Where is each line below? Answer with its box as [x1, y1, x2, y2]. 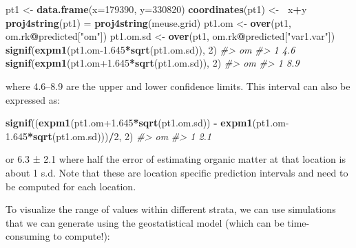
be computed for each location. [6, 179, 136, 193]
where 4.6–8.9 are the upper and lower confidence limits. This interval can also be [6, 78, 350, 93]
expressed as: [6, 92, 61, 106]
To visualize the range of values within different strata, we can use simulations [6, 202, 336, 216]
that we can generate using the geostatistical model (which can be [6, 215, 284, 229]
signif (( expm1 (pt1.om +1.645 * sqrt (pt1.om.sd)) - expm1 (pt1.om [6, 115, 286, 130]
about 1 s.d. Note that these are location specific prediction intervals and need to [6, 165, 348, 179]
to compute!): [53, 229, 110, 243]
